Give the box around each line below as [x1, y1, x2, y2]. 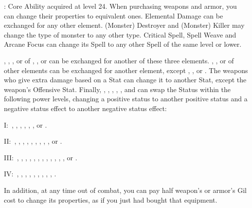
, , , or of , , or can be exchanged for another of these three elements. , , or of [4, 55, 234, 65]
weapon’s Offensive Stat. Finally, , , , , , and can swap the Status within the [4, 84, 231, 94]
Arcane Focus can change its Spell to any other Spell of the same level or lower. [4, 39, 242, 49]
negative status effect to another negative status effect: [4, 103, 167, 113]
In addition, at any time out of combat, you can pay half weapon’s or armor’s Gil [4, 185, 247, 195]
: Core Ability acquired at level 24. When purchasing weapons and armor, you [4, 1, 237, 11]
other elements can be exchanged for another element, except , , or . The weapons [4, 65, 248, 75]
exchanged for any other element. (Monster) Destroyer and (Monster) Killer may [4, 20, 245, 30]
